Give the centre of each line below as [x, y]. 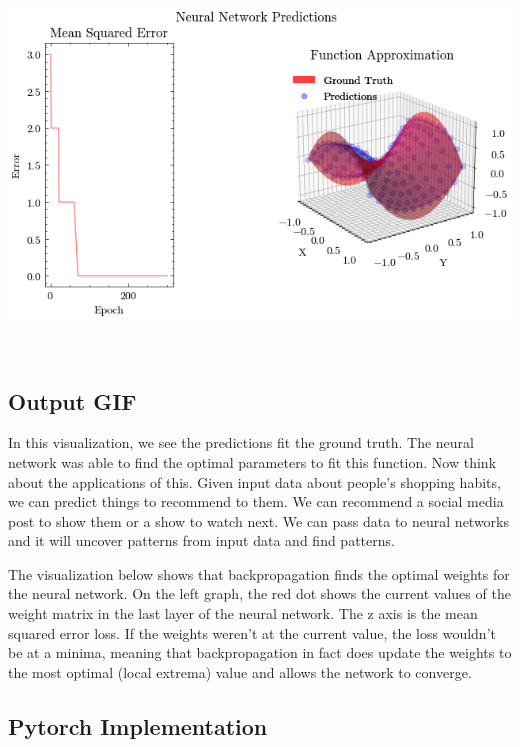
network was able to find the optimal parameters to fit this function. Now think [252, 461]
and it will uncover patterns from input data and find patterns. [201, 540]
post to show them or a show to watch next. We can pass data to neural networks [259, 520]
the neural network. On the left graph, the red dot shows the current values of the [259, 593]
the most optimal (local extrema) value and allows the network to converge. [240, 671]
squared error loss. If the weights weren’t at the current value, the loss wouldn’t [252, 632]
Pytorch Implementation [138, 725]
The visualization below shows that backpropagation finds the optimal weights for [259, 573]
